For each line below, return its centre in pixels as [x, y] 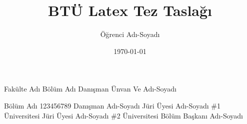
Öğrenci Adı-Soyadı [130, 34]
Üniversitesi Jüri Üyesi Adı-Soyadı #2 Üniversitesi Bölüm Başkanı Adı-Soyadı [123, 115]
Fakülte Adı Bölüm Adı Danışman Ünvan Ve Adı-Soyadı [90, 89]
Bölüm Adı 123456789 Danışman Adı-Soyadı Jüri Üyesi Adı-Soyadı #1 [112, 105]
